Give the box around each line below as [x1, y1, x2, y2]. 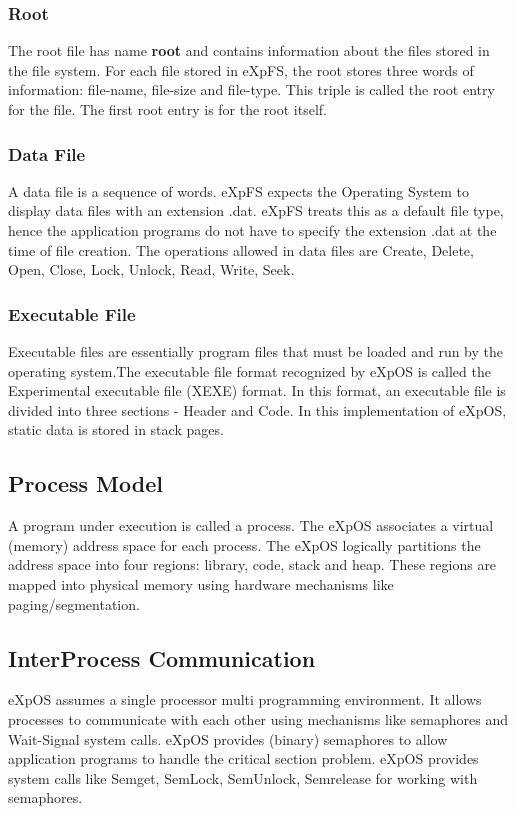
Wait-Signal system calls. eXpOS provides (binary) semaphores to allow [8, 728, 448, 749]
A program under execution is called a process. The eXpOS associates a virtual [8, 515, 494, 536]
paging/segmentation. [8, 593, 140, 614]
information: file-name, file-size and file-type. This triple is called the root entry [8, 79, 495, 100]
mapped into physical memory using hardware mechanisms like [8, 573, 394, 594]
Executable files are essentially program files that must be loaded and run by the [8, 341, 504, 361]
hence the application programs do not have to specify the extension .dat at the [8, 220, 497, 240]
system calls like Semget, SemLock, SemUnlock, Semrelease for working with [8, 767, 478, 788]
